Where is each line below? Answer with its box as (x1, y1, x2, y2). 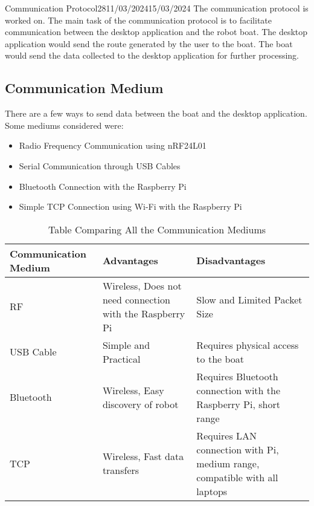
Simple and (102, 337, 150, 352)
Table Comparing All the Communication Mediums (48, 222, 266, 236)
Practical (102, 351, 141, 366)
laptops (196, 484, 228, 498)
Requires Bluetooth (196, 369, 278, 383)
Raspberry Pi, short (196, 397, 280, 411)
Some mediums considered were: (5, 118, 124, 131)
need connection (102, 292, 170, 307)
